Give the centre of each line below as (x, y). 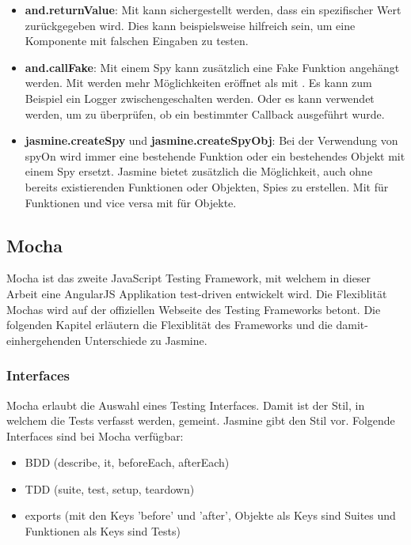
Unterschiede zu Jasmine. (146, 340)
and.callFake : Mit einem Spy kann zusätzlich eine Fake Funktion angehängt (212, 67)
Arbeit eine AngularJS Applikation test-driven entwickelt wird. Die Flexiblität (197, 293)
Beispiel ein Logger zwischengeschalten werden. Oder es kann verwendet (200, 98)
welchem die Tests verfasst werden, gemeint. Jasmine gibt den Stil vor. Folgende (201, 420)
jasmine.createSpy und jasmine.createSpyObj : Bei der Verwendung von (211, 140)
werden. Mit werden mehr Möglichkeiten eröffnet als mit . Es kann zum (198, 83)
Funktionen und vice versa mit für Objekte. (131, 202)
